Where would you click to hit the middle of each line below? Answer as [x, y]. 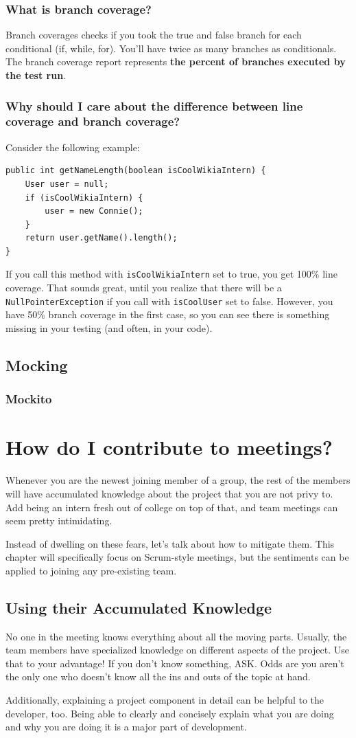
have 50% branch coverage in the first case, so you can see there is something [168, 314]
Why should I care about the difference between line [154, 105]
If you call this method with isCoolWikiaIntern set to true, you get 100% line [171, 274]
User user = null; [67, 184]
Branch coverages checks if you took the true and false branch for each [154, 35]
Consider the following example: [73, 147]
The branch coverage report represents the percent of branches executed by [176, 61]
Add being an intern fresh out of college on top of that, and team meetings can [172, 507]
